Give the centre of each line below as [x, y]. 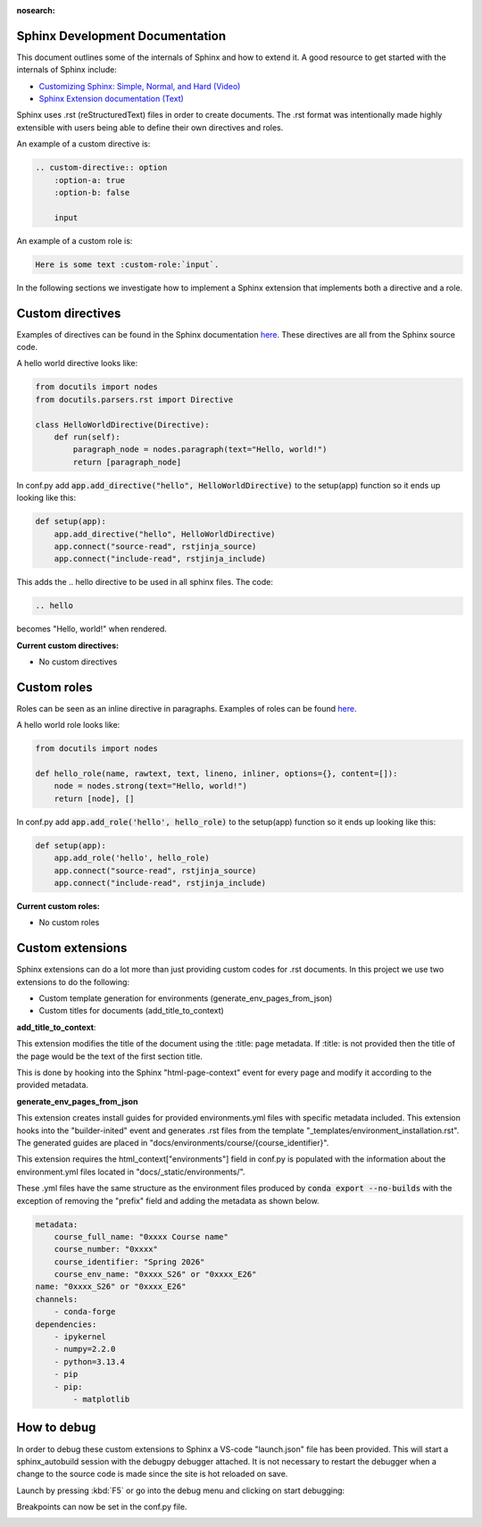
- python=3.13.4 [89, 1361]
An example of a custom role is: [75, 240]
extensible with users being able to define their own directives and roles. [150, 127]
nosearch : [36, 10]
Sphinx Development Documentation [121, 36]
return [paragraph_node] [127, 462]
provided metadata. [53, 1085]
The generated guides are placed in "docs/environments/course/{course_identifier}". [173, 1142]
